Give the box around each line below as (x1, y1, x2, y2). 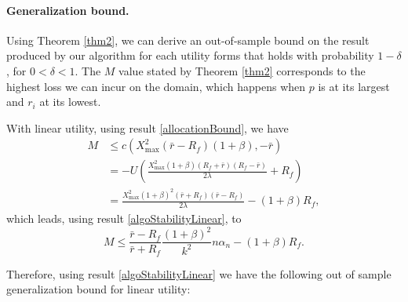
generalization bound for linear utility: (6, 281, 191, 297)
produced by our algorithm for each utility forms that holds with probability (6, 47, 374, 64)
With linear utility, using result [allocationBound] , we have (6, 119, 289, 136)
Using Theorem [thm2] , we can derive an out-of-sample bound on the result (6, 31, 370, 48)
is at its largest (318, 78, 390, 94)
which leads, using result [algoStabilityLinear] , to (6, 210, 242, 227)
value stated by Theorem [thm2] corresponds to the (118, 62, 366, 78)
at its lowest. (39, 93, 101, 110)
